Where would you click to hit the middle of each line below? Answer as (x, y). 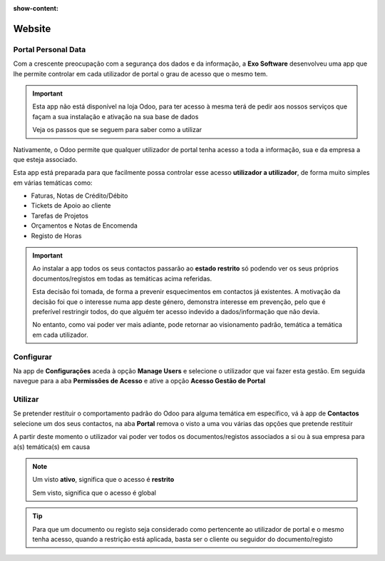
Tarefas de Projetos (60, 216)
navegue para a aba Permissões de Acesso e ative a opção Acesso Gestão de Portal (139, 381)
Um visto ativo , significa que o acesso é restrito (103, 480)
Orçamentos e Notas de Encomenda (84, 226)
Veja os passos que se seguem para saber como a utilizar (117, 130)
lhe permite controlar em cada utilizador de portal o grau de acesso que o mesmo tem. (140, 74)
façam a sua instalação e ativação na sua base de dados (115, 116)
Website (32, 29)
